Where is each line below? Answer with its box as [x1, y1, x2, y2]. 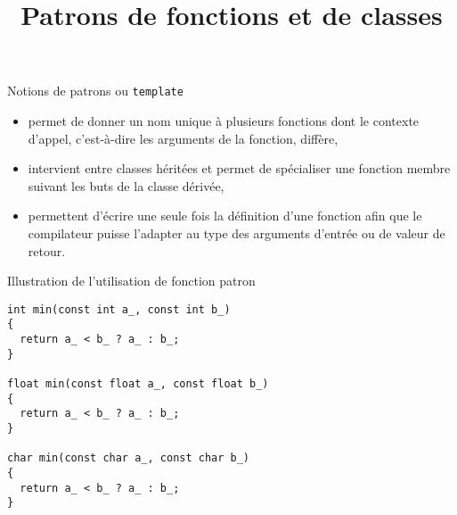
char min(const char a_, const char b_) [7, 452, 250, 465]
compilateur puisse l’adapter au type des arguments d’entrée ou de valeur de [28, 224, 445, 242]
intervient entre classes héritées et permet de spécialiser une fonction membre [28, 159, 451, 178]
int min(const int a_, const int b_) [7, 303, 231, 316]
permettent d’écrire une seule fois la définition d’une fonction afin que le [28, 206, 422, 225]
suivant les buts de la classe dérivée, [28, 176, 224, 195]
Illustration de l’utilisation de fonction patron [7, 271, 256, 290]
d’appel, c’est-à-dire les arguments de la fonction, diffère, [28, 129, 339, 147]
